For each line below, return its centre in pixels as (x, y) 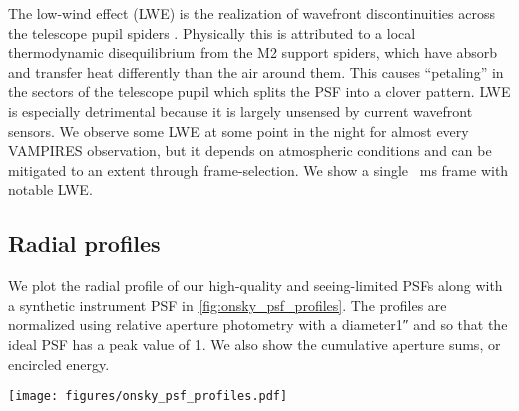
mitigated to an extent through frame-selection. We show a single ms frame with (258, 169)
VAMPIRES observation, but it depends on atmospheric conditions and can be (250, 150)
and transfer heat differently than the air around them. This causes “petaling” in (256, 71)
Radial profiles (84, 243)
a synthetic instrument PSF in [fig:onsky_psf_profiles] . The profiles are (227, 304)
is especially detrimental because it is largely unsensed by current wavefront (240, 110)
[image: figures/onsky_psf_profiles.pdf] (148, 396)
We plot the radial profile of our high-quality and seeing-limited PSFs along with (255, 285)
